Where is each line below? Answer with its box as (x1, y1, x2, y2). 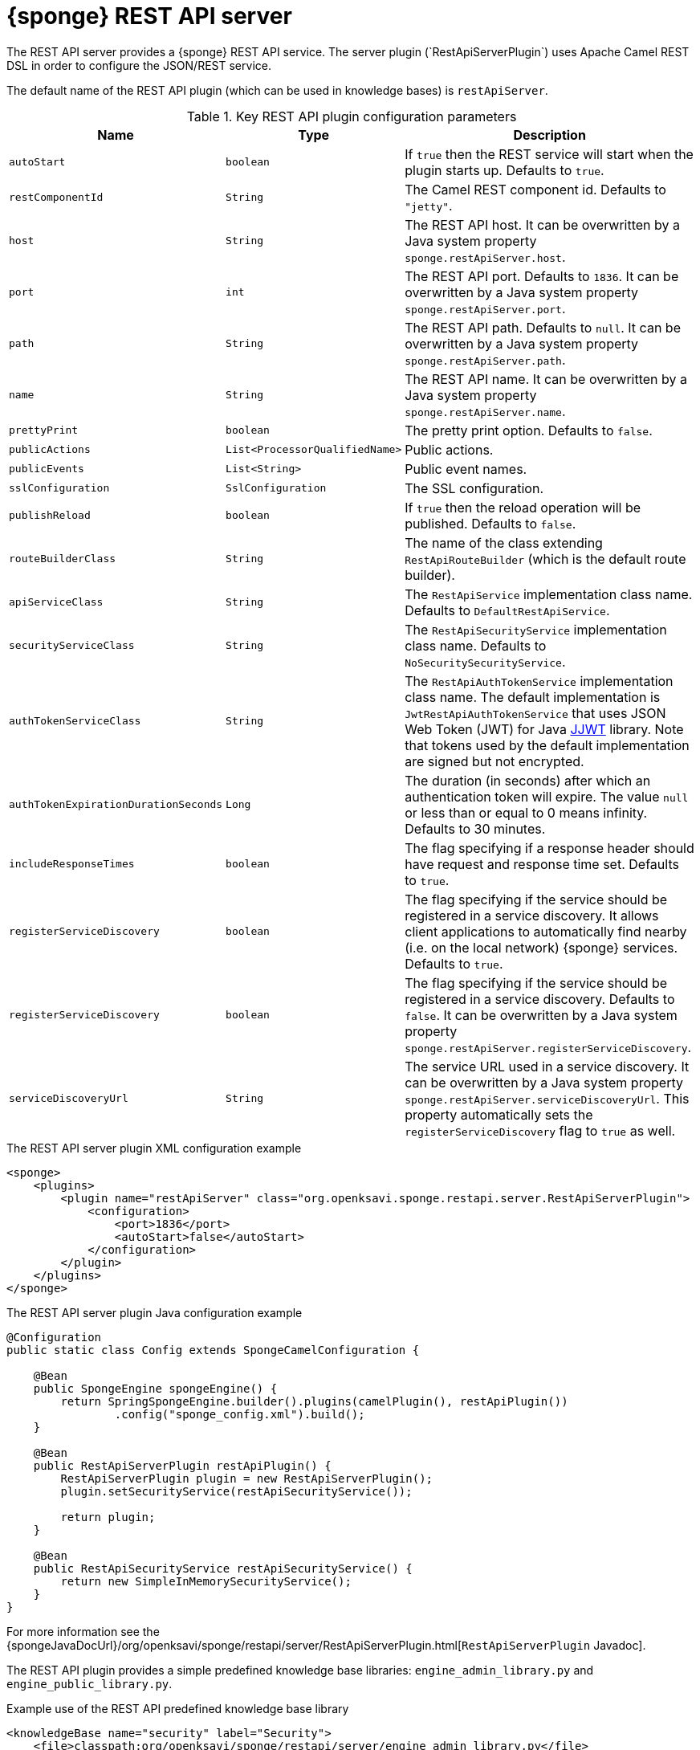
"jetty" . (405, 197, 453, 214)
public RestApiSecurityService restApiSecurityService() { (33, 1561, 413, 1575)
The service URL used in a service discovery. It (405, 1058, 690, 1075)
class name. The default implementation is (405, 688, 661, 705)
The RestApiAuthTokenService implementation (405, 672, 674, 689)
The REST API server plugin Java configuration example (6, 1305, 303, 1320)
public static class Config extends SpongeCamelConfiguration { (6, 1343, 420, 1356)
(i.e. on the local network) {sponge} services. (405, 939, 678, 956)
